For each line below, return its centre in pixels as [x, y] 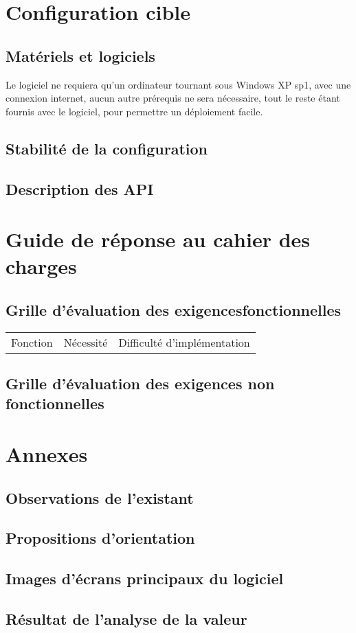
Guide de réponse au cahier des [158, 239]
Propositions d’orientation [100, 538]
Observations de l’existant [100, 497]
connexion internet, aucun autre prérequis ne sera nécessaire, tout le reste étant [173, 98]
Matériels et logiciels [80, 55]
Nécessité [86, 342]
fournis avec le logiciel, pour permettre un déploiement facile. [134, 111]
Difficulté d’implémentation [184, 342]
